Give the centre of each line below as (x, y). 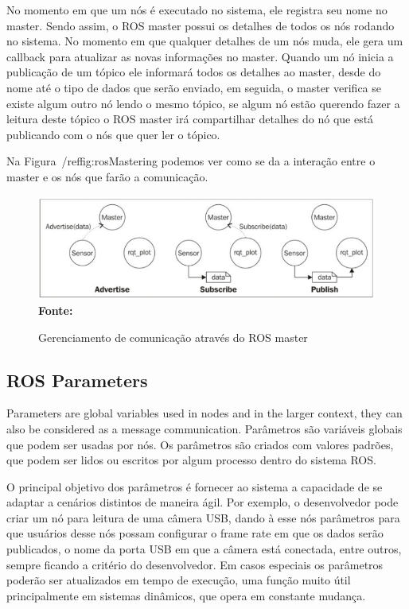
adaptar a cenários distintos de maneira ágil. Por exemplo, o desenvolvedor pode (203, 502)
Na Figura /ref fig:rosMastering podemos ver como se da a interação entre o (191, 161)
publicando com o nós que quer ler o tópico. (113, 134)
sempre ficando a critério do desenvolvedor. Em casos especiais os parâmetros (195, 564)
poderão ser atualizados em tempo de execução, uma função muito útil (179, 580)
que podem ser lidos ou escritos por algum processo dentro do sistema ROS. (191, 460)
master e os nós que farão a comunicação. (107, 176)
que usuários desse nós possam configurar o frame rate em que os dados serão (195, 533)
